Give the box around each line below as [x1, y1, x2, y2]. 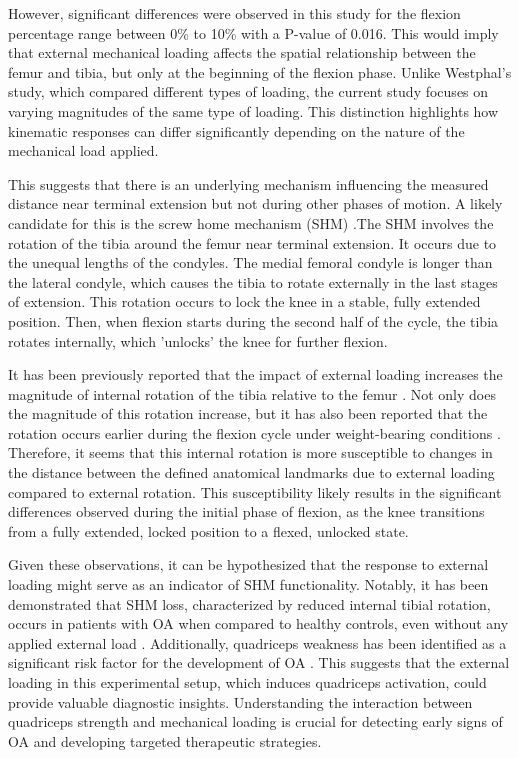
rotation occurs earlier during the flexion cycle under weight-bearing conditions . [8, 422, 501, 443]
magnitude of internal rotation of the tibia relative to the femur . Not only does [8, 383, 496, 404]
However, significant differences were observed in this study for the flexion [8, 3, 461, 23]
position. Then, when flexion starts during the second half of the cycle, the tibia [8, 310, 499, 331]
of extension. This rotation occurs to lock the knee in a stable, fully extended [8, 291, 481, 312]
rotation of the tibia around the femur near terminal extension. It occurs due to [8, 232, 497, 253]
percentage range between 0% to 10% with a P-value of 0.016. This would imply [8, 22, 499, 43]
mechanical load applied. [8, 140, 159, 161]
